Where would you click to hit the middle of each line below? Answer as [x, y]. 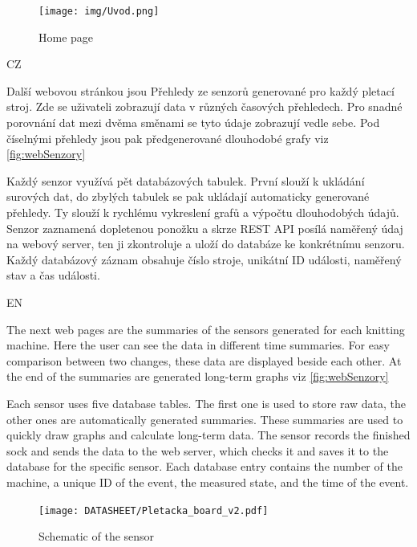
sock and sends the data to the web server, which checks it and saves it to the [198, 450]
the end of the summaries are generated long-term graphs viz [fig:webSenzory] [198, 376]
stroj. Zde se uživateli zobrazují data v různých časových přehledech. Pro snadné [204, 106]
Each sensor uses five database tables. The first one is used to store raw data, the [206, 403]
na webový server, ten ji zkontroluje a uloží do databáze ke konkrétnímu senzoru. [206, 244]
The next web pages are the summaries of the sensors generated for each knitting [206, 329]
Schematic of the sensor [97, 536]
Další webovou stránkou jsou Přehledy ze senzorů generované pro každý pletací [200, 90]
